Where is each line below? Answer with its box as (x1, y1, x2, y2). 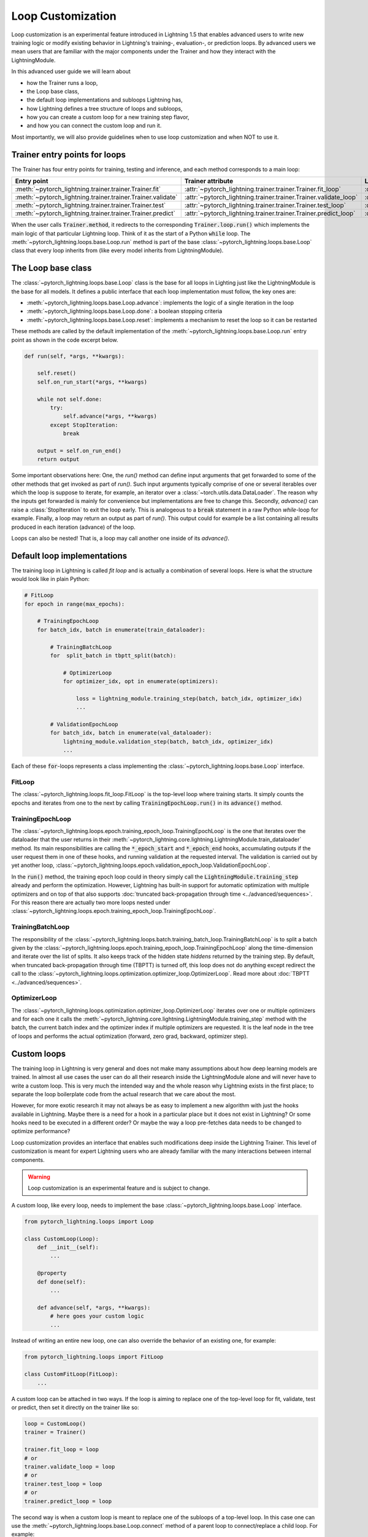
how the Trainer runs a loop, (26, 79, 98, 86)
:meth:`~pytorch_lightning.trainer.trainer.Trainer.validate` (15, 193, 178, 202)
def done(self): (37, 1278, 86, 1285)
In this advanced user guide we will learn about (11, 68, 131, 75)
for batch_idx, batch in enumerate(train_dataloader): (37, 626, 205, 633)
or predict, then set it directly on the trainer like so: (11, 1404, 139, 1411)
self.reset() (37, 369, 77, 377)
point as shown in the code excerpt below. (11, 336, 119, 344)
